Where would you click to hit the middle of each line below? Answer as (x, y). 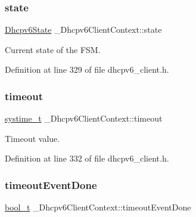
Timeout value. (32, 138)
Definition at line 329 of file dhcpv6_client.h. (87, 69)
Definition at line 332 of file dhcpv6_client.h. (87, 158)
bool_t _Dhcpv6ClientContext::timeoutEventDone (98, 207)
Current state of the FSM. (53, 49)
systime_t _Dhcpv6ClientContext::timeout (84, 118)
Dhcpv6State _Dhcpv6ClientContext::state (83, 30)
